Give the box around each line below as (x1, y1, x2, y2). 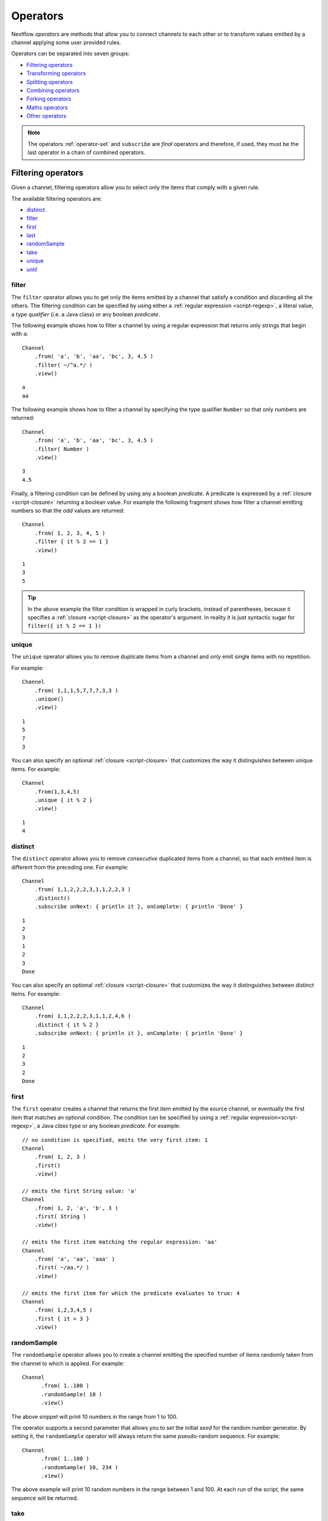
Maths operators (26, 103, 68, 111)
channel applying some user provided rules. (11, 38, 121, 46)
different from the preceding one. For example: (11, 863, 129, 871)
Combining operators (26, 86, 80, 94)
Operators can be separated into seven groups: (11, 50, 130, 57)
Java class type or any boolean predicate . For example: (41, 1122, 181, 1130)
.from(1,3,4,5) (34, 788, 80, 795)
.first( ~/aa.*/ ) (34, 1264, 90, 1271)
